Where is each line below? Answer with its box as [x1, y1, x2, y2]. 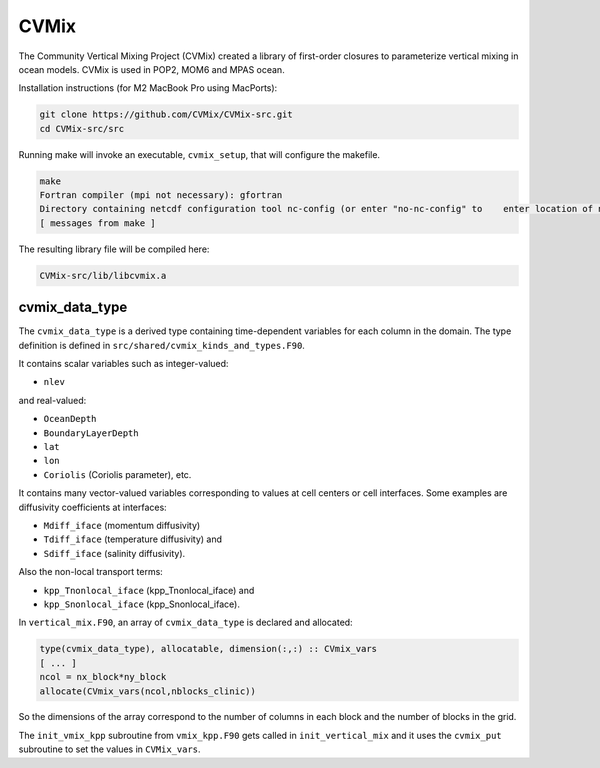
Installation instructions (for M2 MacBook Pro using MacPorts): [18, 82, 278, 94]
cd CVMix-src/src [39, 123, 125, 134]
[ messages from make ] [39, 217, 157, 229]
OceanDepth [43, 413, 97, 425]
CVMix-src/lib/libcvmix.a [39, 270, 167, 281]
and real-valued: [18, 394, 87, 406]
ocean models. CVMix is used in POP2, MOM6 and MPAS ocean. [18, 63, 285, 75]
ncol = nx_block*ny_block [39, 671, 167, 683]
